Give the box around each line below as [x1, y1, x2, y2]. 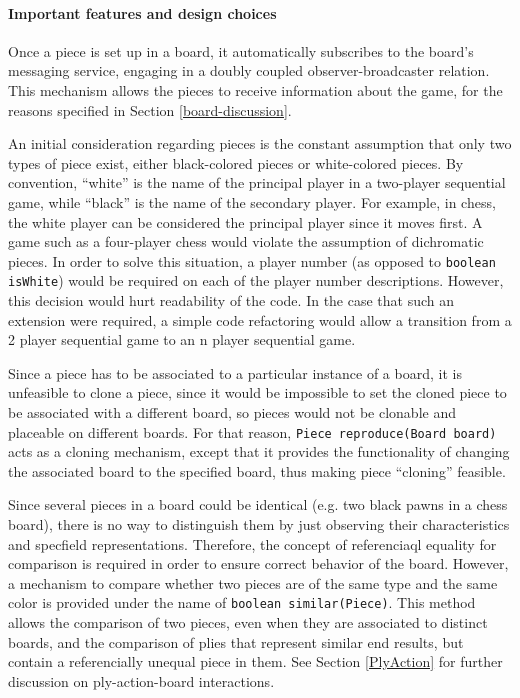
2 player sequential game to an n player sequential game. [8, 329, 356, 350]
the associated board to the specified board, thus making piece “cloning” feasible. [8, 460, 506, 481]
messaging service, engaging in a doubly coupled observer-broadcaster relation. [8, 60, 490, 81]
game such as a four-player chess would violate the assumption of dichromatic [8, 231, 484, 252]
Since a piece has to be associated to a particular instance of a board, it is [8, 362, 462, 383]
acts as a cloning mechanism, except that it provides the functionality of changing [8, 441, 510, 462]
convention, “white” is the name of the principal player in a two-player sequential [8, 172, 506, 193]
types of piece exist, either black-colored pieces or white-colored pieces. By [8, 152, 464, 173]
